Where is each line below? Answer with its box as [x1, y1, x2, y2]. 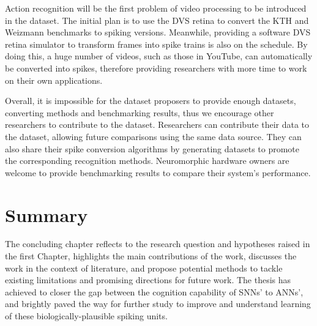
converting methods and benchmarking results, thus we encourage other [5, 106, 274, 119]
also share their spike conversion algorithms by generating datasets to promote [5, 142, 300, 155]
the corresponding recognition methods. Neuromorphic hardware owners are [5, 154, 289, 167]
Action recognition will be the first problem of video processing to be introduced [5, 2, 307, 14]
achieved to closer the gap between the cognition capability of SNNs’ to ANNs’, [5, 285, 304, 298]
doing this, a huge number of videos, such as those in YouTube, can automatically [5, 50, 313, 62]
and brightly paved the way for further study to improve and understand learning [5, 297, 311, 310]
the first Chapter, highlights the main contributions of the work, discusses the [5, 250, 297, 262]
